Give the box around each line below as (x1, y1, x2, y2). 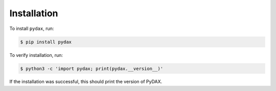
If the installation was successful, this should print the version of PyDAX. (9, 79, 163, 85)
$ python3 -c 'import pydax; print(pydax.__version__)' (20, 66, 164, 71)
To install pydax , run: (9, 25, 54, 32)
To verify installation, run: (9, 52, 63, 58)
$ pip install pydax (20, 39, 72, 45)
